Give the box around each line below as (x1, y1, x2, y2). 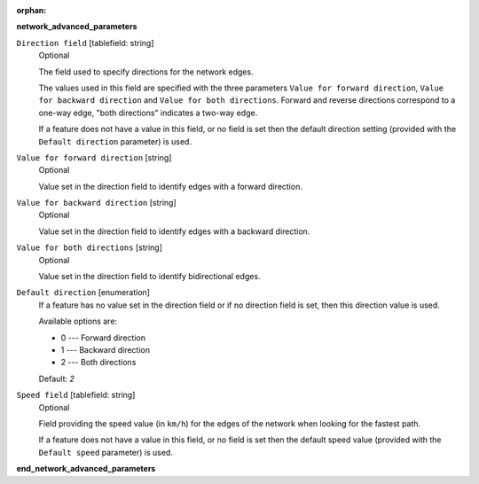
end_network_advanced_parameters (16, 464, 156, 474)
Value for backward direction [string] (16, 198, 177, 208)
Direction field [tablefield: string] (16, 37, 154, 48)
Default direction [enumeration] (16, 287, 151, 298)
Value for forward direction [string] (16, 152, 172, 163)
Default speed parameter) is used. (38, 447, 173, 457)
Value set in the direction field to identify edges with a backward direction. (38, 226, 310, 237)
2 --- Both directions (60, 357, 137, 368)
